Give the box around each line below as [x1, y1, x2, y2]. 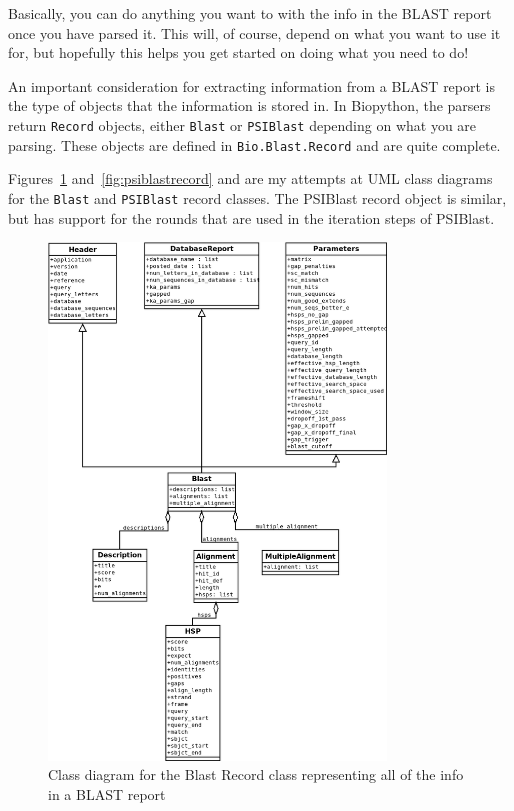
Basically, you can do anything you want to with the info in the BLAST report [8, 3, 492, 23]
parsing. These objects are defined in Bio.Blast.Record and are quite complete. [8, 134, 501, 155]
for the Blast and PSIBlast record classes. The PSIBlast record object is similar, [8, 187, 507, 208]
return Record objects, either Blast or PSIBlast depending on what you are [8, 114, 477, 135]
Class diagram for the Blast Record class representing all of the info [48, 764, 464, 785]
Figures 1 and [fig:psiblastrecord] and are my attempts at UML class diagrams [8, 168, 493, 189]
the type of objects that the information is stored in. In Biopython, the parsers [8, 95, 491, 116]
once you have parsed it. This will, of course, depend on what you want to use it [8, 22, 501, 43]
